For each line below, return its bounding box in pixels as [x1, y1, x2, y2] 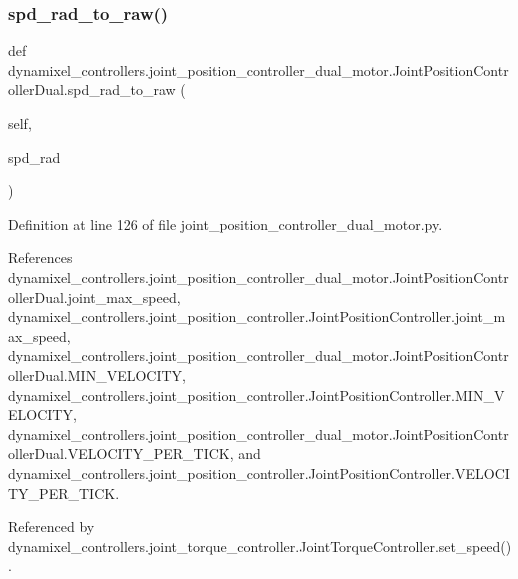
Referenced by [8, 516, 95, 537]
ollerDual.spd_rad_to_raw [8, 79, 176, 100]
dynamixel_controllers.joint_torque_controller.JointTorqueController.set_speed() [8, 535, 512, 556]
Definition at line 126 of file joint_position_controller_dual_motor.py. [8, 213, 443, 234]
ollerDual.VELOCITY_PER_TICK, [8, 443, 234, 464]
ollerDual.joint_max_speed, [8, 286, 181, 307]
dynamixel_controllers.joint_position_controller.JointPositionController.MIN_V [8, 384, 505, 405]
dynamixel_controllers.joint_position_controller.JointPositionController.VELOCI [8, 462, 510, 483]
